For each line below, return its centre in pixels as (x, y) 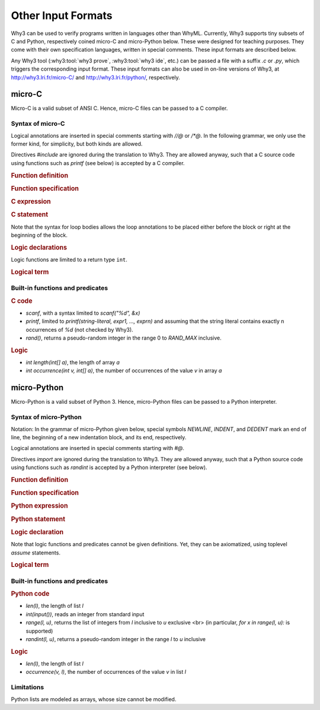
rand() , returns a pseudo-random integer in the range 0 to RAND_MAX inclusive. (124, 338)
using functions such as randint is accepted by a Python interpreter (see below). (109, 467)
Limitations (28, 687)
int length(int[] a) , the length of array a (73, 363)
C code (22, 301)
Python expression (39, 506)
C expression (31, 202)
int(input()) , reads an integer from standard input (85, 614)
